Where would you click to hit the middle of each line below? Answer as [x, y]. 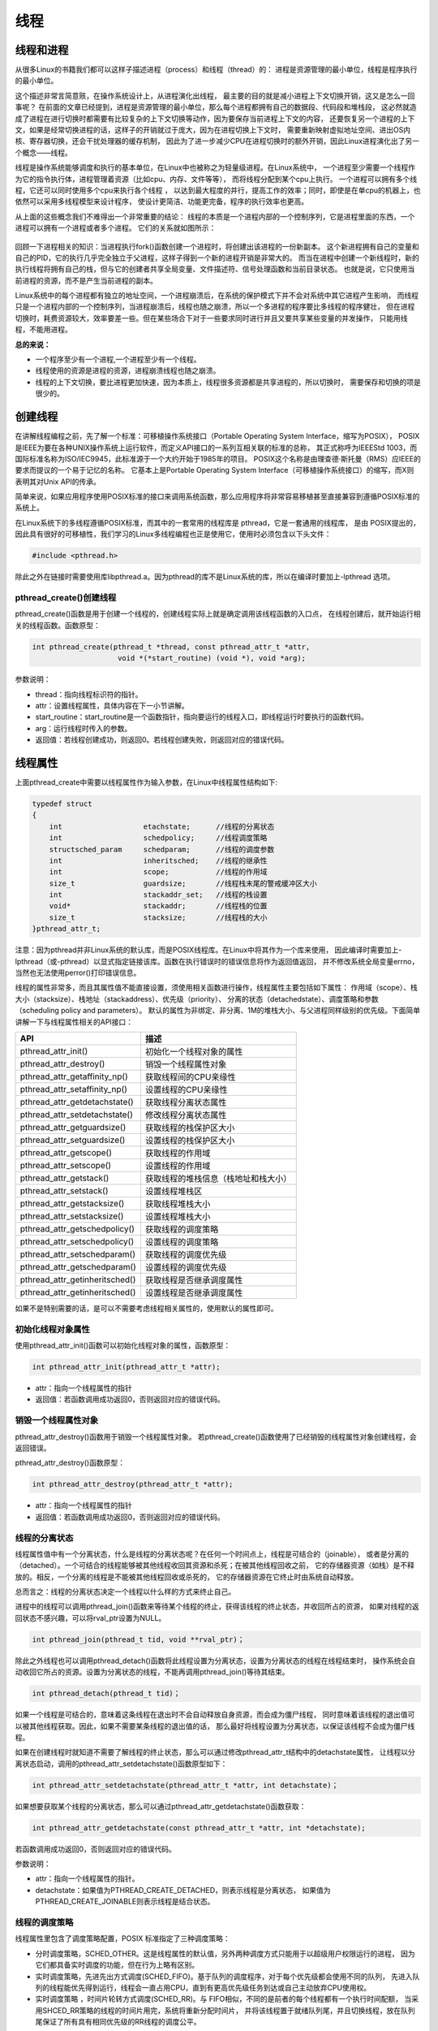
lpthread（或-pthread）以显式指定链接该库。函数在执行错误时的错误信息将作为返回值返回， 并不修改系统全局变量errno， [217, 961]
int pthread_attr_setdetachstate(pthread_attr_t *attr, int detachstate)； [185, 1785]
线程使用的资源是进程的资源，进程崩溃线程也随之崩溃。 [128, 370]
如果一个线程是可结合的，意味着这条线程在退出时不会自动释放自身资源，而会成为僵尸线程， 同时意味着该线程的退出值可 [215, 1715]
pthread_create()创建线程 [66, 597]
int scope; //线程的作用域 [158, 872]
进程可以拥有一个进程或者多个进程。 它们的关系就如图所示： [116, 228]
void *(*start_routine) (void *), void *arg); [212, 658]
